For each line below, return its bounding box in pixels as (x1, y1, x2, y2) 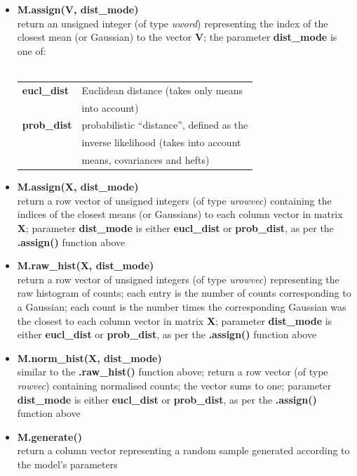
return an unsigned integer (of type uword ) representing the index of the (17, 15, 328, 30)
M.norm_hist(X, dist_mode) (17, 350, 162, 365)
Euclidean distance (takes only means (81, 82, 243, 97)
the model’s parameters (17, 456, 118, 471)
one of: (17, 43, 46, 58)
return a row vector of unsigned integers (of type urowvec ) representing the (17, 271, 339, 286)
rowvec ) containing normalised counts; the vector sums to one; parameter (17, 378, 332, 392)
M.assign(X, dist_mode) (17, 179, 139, 194)
